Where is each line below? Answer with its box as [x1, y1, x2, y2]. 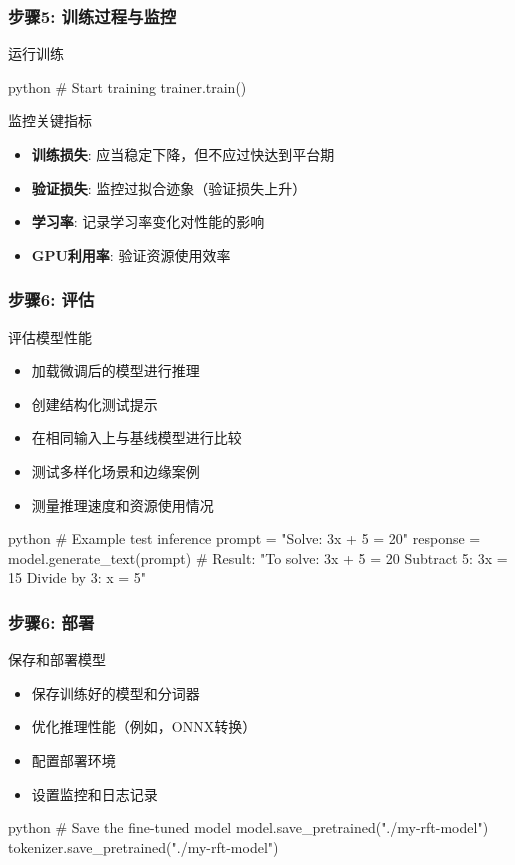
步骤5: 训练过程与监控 [8, 3, 177, 28]
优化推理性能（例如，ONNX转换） [31, 716, 257, 737]
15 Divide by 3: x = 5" [8, 567, 147, 588]
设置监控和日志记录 [31, 783, 158, 804]
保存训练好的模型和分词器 [31, 682, 200, 703]
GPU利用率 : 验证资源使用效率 [31, 244, 231, 265]
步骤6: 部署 [8, 609, 95, 634]
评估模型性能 [8, 326, 92, 347]
